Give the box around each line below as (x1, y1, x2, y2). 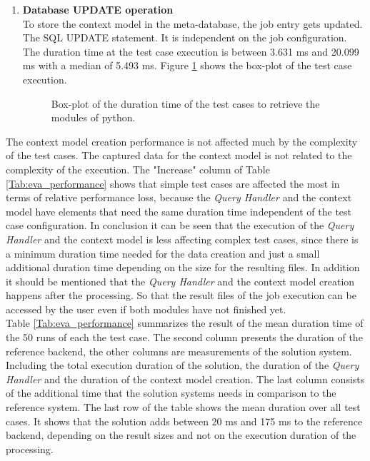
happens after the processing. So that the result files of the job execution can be (6, 288, 356, 303)
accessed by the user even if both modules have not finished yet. (6, 301, 286, 316)
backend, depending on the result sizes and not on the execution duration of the (6, 427, 356, 442)
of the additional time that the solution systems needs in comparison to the (6, 385, 336, 400)
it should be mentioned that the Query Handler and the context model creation (6, 273, 355, 288)
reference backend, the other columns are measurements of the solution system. (6, 343, 352, 358)
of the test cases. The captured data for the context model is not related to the (6, 148, 352, 163)
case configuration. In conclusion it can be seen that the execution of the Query (6, 218, 354, 233)
